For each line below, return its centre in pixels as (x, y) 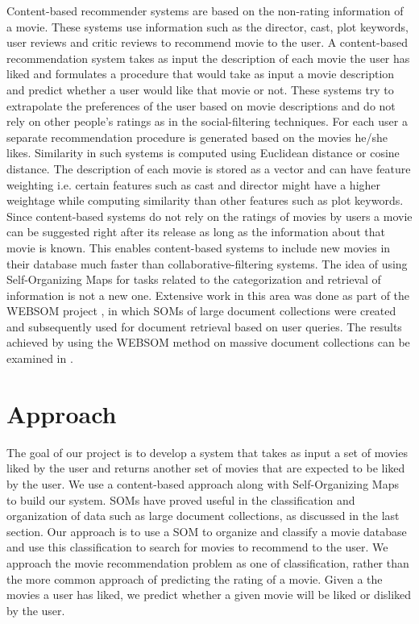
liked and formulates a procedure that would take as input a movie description (201, 74)
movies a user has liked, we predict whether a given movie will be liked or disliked (209, 595)
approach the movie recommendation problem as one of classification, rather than (208, 562)
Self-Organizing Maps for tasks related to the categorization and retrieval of (194, 279)
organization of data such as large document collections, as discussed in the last (203, 516)
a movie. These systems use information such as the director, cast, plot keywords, (207, 26)
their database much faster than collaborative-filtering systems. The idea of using (207, 263)
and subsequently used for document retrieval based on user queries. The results (204, 326)
